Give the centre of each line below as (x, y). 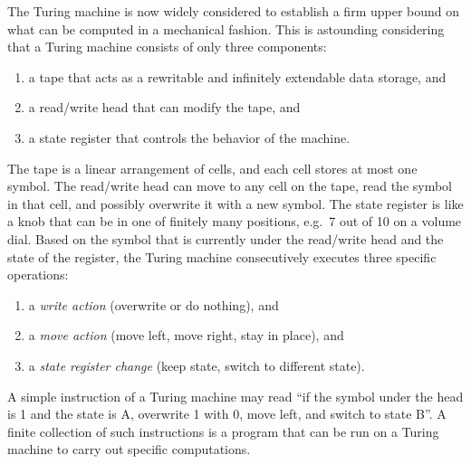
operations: (38, 275)
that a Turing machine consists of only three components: (167, 47)
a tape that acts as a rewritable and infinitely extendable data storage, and (237, 76)
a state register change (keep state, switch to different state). (197, 365)
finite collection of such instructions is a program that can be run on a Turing (223, 431)
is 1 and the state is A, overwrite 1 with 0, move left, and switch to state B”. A (227, 414)
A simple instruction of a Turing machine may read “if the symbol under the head (235, 396)
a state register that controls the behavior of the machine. (189, 137)
